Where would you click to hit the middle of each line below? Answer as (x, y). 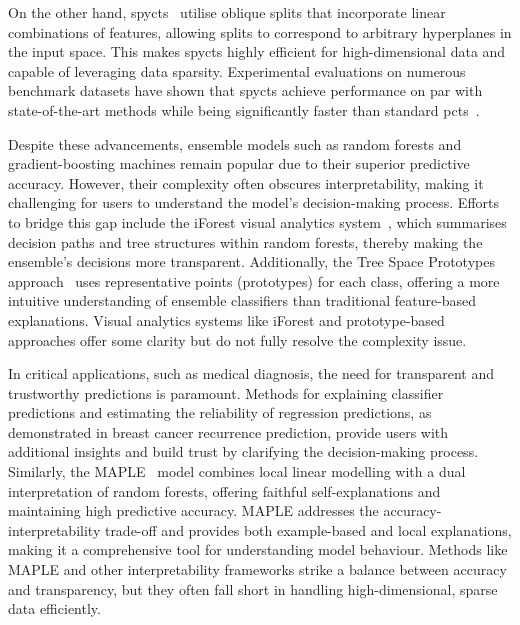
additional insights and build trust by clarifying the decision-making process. (243, 451)
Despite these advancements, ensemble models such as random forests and (235, 143)
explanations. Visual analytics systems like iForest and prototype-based (226, 319)
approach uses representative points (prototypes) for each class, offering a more (254, 280)
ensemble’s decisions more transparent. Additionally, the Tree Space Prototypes (251, 261)
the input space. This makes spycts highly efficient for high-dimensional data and (257, 51)
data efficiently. (54, 608)
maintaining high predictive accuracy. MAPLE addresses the (193, 510)
